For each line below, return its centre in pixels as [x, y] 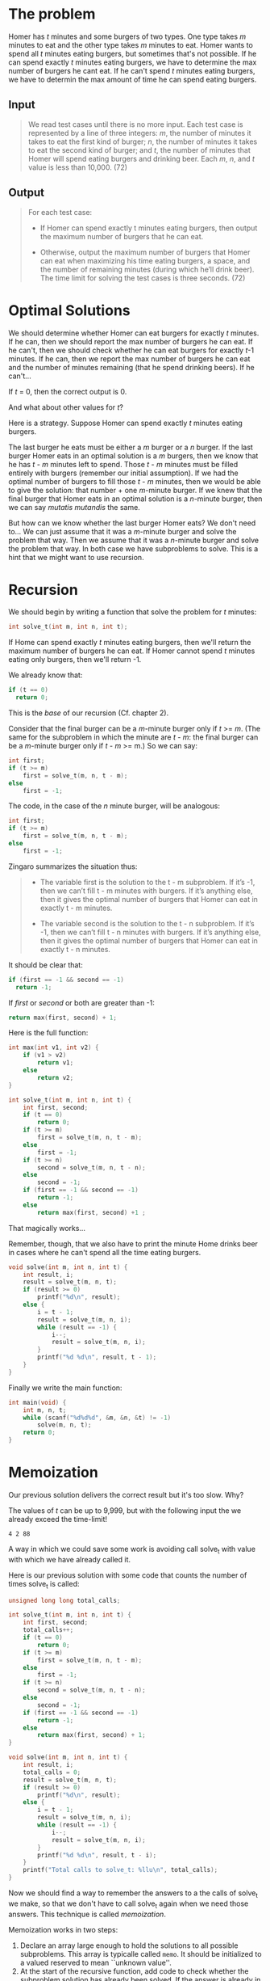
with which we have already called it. [70, 1559]
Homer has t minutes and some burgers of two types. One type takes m [127, 36]
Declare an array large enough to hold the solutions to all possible [129, 1945]
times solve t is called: [44, 1585]
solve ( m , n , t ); [64, 1425]
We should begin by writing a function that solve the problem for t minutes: [133, 612]
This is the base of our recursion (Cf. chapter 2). [89, 713]
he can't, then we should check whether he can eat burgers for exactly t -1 [131, 350]
